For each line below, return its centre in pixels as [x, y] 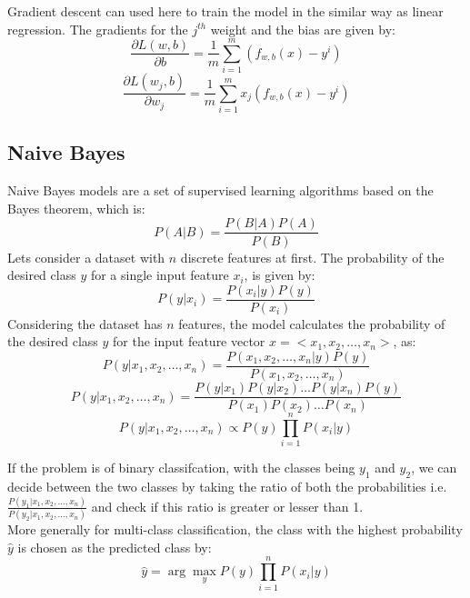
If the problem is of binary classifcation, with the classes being [181, 468]
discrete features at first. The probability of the [312, 257]
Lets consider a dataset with [86, 257]
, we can [434, 468]
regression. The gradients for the [98, 29]
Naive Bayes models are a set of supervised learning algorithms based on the [220, 190]
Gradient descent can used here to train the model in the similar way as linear [225, 11]
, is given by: [280, 275]
